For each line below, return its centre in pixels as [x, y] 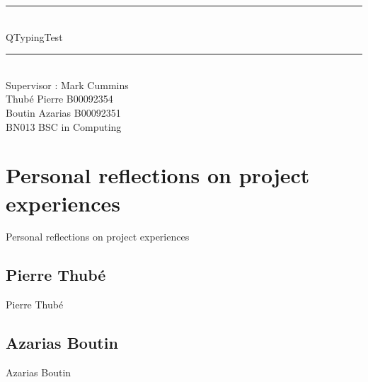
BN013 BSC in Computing [64, 126]
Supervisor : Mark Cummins [67, 85]
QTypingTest [34, 36]
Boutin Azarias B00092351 [63, 112]
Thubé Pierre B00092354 [59, 99]
